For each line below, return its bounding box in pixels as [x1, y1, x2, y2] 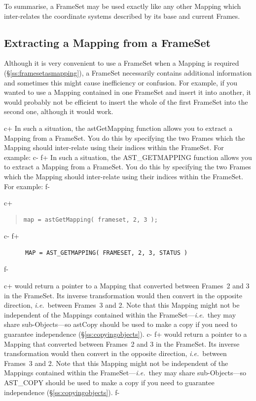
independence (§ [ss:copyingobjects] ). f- [4, 387, 120, 397]
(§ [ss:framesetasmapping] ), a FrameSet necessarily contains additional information [4, 67, 252, 78]
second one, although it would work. [4, 106, 113, 117]
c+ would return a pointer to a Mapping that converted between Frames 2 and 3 [4, 281, 250, 291]
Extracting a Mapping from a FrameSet [4, 35, 211, 50]
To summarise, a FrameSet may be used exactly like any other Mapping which [4, 1, 241, 11]
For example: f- [4, 181, 50, 191]
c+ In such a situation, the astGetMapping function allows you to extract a [4, 122, 233, 133]
